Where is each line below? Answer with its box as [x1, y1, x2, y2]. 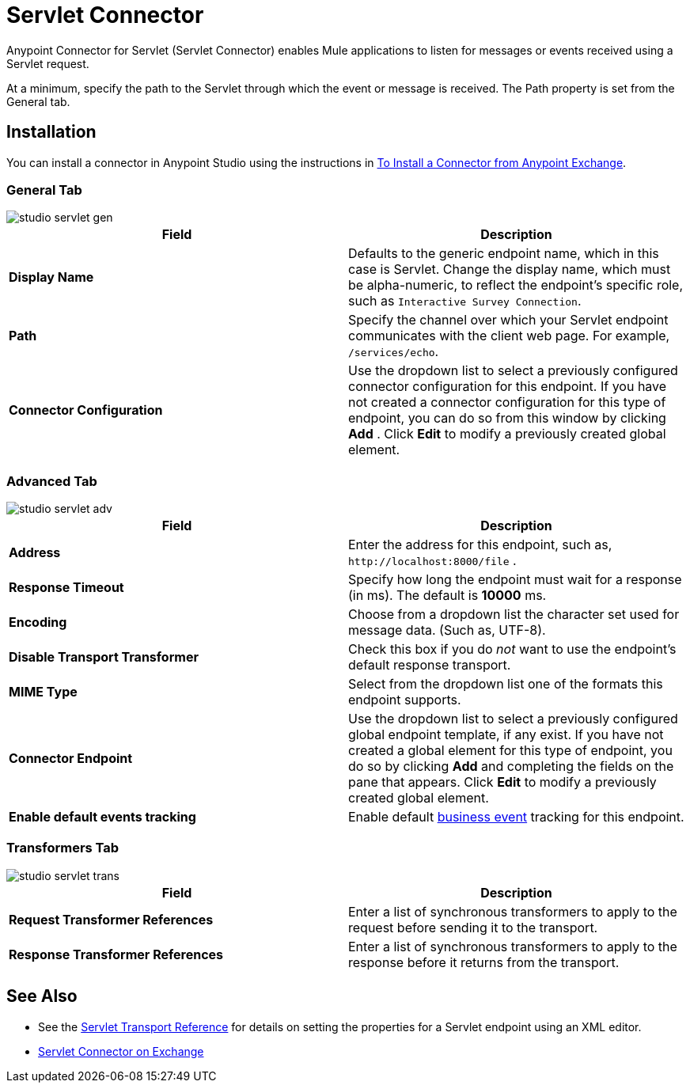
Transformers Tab [6, 840, 119, 856]
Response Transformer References [9, 946, 224, 962]
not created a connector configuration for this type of [348, 394, 666, 411]
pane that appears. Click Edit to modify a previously [348, 774, 657, 791]
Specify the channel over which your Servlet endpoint [348, 312, 669, 328]
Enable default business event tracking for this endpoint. [348, 809, 684, 825]
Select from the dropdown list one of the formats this [348, 676, 663, 692]
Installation [6, 122, 97, 142]
